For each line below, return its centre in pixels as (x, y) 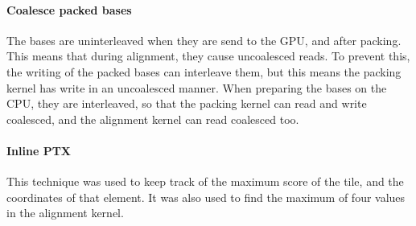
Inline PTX (39, 150)
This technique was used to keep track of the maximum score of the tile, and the (205, 181)
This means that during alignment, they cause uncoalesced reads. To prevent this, (208, 56)
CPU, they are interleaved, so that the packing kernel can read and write (187, 103)
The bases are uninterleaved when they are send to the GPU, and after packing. (204, 40)
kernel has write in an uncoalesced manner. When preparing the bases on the (197, 87)
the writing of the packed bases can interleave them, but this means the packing (204, 71)
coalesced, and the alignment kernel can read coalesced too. (153, 119)
